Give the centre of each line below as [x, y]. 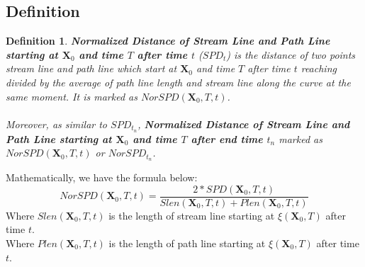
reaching [319, 68]
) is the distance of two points [291, 54]
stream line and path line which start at [91, 68]
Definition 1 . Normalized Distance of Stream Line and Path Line [168, 41]
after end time [227, 138]
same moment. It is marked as [72, 96]
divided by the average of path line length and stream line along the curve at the [178, 82]
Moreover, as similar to [57, 124]
